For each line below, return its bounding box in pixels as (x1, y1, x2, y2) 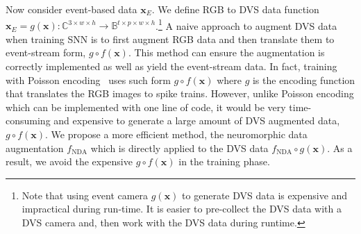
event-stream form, (6, 45, 86, 60)
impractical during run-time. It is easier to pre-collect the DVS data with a (22, 201, 342, 216)
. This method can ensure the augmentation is (128, 45, 325, 60)
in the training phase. (178, 154, 270, 169)
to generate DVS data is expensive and (182, 187, 348, 202)
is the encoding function (252, 72, 355, 87)
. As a (327, 140, 353, 155)
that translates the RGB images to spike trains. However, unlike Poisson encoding (6, 86, 354, 101)
